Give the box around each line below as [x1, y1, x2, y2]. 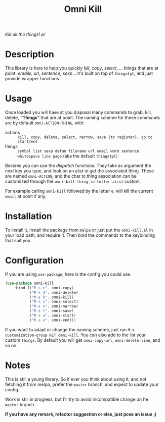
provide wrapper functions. [5, 76, 61, 82]
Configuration [5, 255, 64, 266]
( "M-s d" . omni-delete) [29, 290, 79, 295]
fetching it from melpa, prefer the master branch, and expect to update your [5, 381, 159, 387]
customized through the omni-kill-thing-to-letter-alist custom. [5, 178, 141, 184]
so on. [5, 342, 18, 348]
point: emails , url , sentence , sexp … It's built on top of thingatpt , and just [5, 70, 153, 76]
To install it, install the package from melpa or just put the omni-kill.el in [5, 227, 153, 233]
